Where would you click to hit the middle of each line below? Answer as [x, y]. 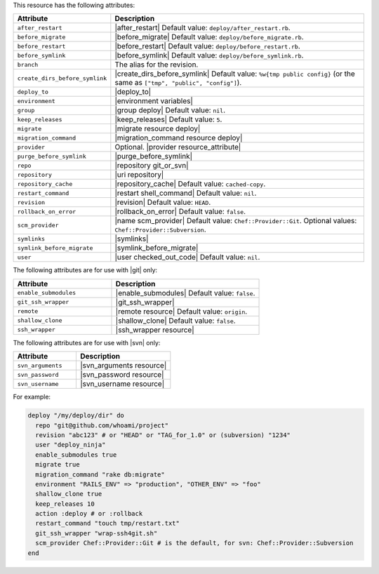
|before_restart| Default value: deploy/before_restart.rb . [208, 46]
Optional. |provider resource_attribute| [178, 147]
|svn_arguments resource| [124, 366]
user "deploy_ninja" [71, 445]
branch [28, 64]
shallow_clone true [69, 494]
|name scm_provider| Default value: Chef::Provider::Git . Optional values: [236, 221]
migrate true [58, 465]
